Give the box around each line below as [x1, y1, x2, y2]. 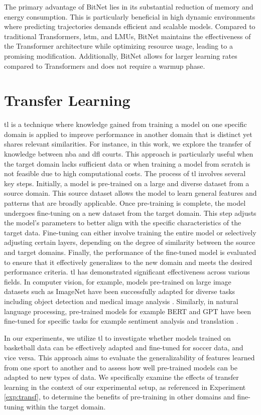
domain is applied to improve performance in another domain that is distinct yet [4, 128, 252, 139]
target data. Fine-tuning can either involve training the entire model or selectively [4, 227, 256, 237]
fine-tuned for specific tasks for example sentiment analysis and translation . [4, 316, 238, 326]
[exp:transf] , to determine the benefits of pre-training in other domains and [4, 391, 235, 402]
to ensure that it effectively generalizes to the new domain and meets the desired [4, 256, 252, 267]
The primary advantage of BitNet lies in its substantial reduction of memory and [4, 2, 253, 12]
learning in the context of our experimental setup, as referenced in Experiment [4, 381, 246, 392]
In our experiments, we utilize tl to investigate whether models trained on [4, 332, 231, 343]
